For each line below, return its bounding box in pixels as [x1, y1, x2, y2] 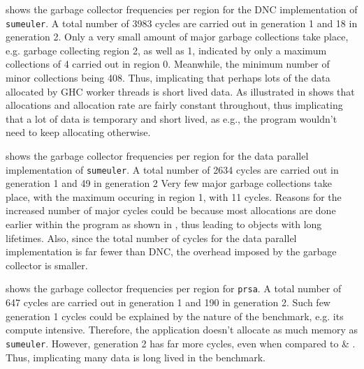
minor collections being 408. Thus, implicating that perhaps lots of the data [6, 70, 330, 85]
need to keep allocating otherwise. [6, 125, 151, 140]
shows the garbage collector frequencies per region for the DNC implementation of [6, 2, 358, 16]
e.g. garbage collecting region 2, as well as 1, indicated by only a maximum [6, 43, 327, 57]
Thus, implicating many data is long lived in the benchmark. [6, 349, 265, 364]
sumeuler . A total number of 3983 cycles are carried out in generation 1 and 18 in [6, 15, 358, 30]
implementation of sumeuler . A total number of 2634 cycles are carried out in [6, 162, 339, 176]
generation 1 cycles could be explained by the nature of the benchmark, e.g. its [6, 308, 344, 323]
